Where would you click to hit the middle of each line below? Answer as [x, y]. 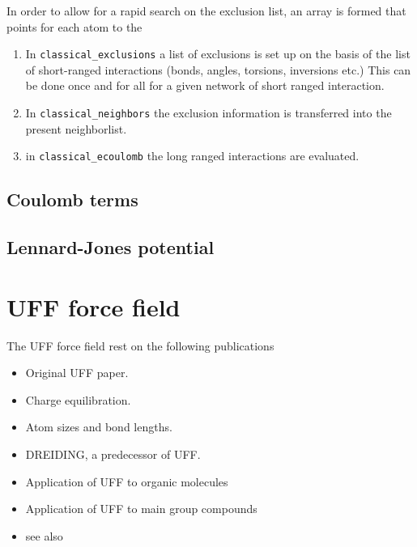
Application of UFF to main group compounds [141, 509]
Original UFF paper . [77, 373]
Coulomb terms [72, 199]
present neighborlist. [76, 128]
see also [44, 535]
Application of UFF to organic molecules [127, 481]
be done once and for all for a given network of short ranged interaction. [205, 85]
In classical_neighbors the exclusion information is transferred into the [208, 113]
